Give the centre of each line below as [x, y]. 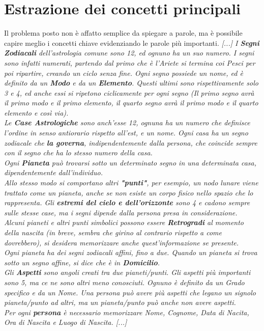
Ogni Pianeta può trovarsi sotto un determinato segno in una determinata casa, [130, 162]
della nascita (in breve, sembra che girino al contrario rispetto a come [113, 232]
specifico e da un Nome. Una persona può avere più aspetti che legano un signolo [130, 292]
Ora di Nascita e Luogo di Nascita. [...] [66, 322]
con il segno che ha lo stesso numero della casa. [78, 153]
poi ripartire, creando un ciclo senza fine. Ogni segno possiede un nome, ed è [124, 73]
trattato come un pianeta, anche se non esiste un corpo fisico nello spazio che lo [129, 192]
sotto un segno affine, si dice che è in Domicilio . [82, 262]
